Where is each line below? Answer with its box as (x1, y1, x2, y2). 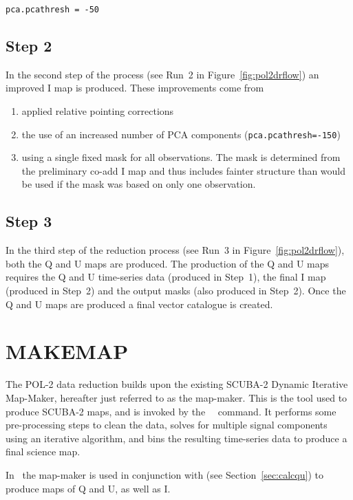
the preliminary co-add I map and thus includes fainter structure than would (21, 163, 346, 177)
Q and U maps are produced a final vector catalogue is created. (6, 296, 273, 311)
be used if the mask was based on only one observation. (21, 177, 256, 191)
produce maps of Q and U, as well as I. (6, 481, 171, 495)
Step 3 (6, 210, 52, 232)
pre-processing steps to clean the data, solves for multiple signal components (6, 417, 328, 432)
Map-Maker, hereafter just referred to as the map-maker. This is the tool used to (6, 390, 347, 404)
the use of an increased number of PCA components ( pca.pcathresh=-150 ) (21, 127, 341, 141)
